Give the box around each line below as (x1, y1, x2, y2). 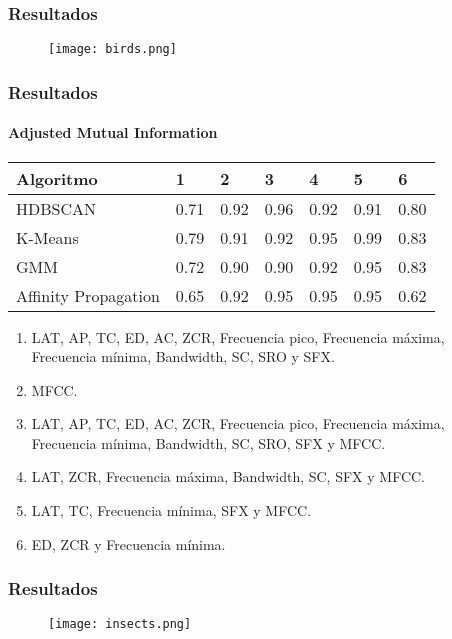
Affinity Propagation (16, 283, 160, 307)
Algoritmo (16, 166, 98, 190)
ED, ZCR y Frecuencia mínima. (31, 533, 226, 554)
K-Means (16, 225, 79, 249)
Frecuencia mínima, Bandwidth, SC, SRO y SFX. (31, 346, 335, 367)
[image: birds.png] (48, 42, 177, 57)
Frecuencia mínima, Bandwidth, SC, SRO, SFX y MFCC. (31, 432, 386, 453)
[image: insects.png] (48, 617, 192, 632)
